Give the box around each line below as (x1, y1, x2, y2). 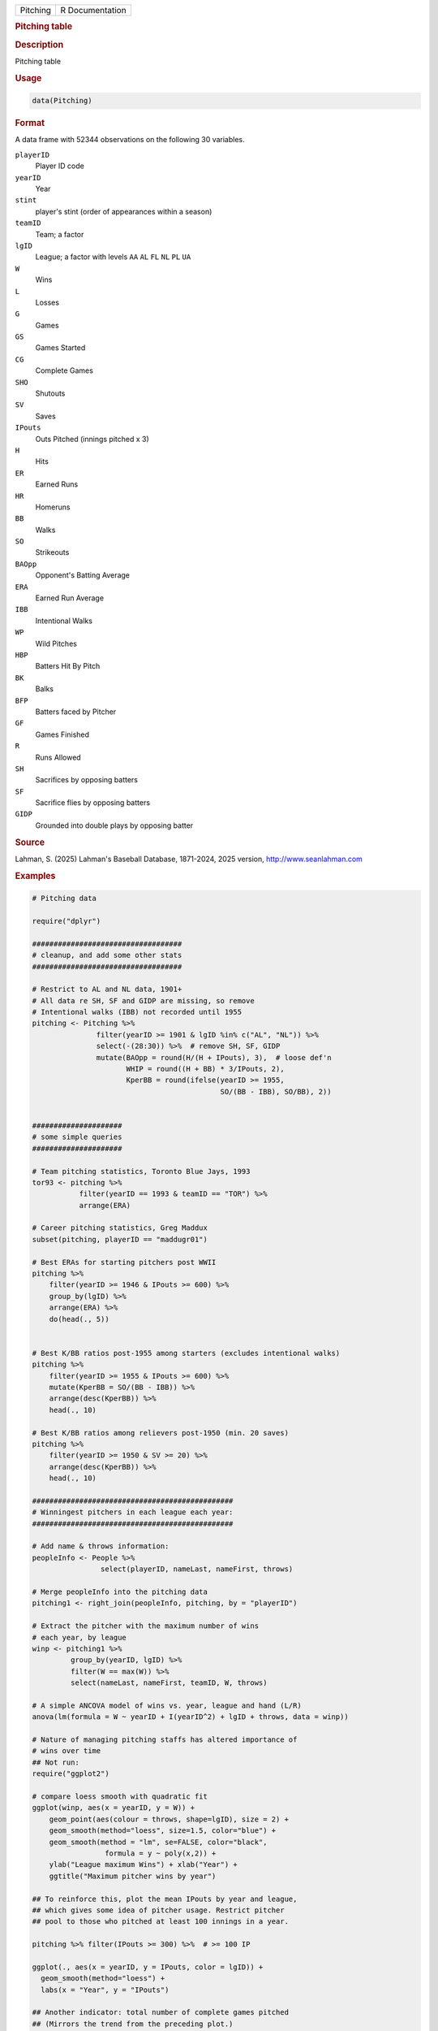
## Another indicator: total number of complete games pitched (32, 2007, 290, 2017)
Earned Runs (35, 479, 79, 489)
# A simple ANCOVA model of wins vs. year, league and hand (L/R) (32, 1700, 302, 1710)
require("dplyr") (32, 916, 101, 925)
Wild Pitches (35, 639, 77, 648)
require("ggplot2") (32, 1769, 109, 1778)
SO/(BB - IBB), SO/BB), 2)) (220, 1087, 332, 1096)
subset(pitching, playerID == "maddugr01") (32, 1235, 208, 1244)
